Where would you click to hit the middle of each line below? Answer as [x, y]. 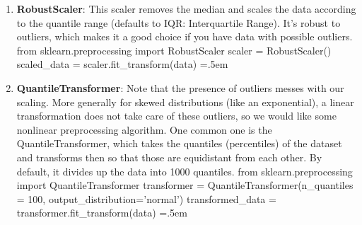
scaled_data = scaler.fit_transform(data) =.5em [122, 64]
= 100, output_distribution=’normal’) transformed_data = [146, 198]
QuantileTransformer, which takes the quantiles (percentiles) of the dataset [179, 143]
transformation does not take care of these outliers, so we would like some [176, 116]
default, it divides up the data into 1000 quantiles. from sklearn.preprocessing [185, 171]
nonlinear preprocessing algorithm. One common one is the [144, 129]
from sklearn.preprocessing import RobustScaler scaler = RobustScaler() [174, 50]
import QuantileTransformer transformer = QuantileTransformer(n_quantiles [185, 185]
